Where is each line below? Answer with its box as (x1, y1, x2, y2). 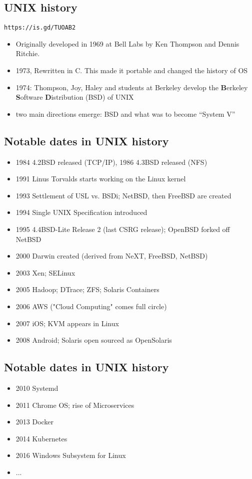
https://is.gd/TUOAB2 (4, 24, 76, 32)
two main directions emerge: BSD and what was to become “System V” (15, 108, 235, 119)
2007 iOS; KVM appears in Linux (15, 318, 119, 328)
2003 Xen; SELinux (15, 267, 75, 278)
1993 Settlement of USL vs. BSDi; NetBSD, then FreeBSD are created (15, 190, 231, 200)
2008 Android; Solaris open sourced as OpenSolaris (15, 335, 172, 345)
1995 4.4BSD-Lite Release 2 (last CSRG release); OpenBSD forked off (15, 224, 230, 234)
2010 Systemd (15, 382, 58, 393)
